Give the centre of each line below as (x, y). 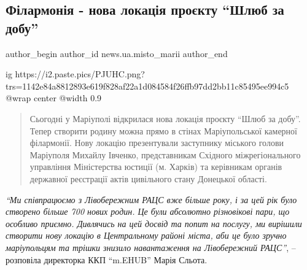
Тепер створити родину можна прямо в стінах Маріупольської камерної (163, 130)
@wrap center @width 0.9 (54, 98)
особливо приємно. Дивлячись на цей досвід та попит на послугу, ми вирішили (154, 223)
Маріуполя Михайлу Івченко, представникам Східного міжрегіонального (165, 154)
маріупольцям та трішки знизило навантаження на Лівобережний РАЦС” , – (151, 247)
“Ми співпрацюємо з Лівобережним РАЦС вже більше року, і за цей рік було (151, 199)
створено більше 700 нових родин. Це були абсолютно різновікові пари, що (148, 211)
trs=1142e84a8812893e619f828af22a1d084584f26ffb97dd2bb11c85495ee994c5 (147, 86)
